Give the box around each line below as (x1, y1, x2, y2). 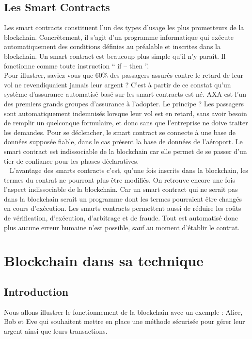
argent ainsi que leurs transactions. (4, 326, 108, 336)
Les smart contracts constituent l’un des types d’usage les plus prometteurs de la (4, 22, 244, 33)
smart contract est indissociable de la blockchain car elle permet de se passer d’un (4, 146, 247, 156)
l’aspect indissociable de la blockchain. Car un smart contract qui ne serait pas (4, 184, 238, 194)
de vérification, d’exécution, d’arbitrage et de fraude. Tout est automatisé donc (4, 213, 238, 223)
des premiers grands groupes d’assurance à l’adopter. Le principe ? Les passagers (4, 98, 244, 108)
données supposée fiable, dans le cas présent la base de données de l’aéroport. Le (4, 136, 243, 147)
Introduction (4, 284, 69, 299)
